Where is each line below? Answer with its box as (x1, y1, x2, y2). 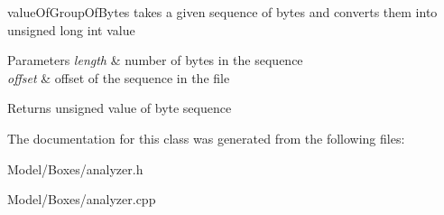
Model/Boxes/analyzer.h (7, 159, 143, 178)
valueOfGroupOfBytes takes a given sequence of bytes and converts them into (7, 3, 438, 21)
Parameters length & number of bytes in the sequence (7, 51, 303, 70)
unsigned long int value (7, 20, 135, 39)
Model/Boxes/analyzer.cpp (7, 190, 156, 209)
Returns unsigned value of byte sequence (7, 98, 232, 117)
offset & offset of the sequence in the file (7, 68, 230, 87)
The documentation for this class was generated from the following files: (7, 128, 405, 147)
